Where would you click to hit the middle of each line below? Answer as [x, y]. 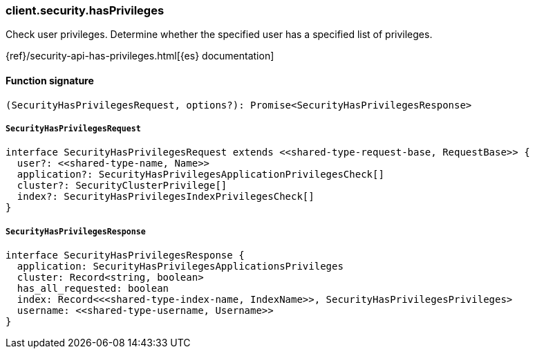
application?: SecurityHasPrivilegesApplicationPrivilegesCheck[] [200, 175]
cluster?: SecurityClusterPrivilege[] [122, 186]
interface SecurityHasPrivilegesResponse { [125, 255]
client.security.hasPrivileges [85, 10]
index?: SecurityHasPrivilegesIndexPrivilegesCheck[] [166, 197]
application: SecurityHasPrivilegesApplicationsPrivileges [180, 267]
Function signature [50, 80]
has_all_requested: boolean [93, 289]
